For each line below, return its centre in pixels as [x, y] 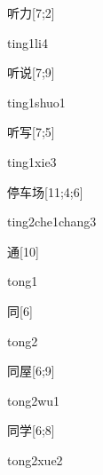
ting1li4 [28, 42]
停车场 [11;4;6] [45, 191]
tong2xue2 [35, 459]
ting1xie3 [32, 161]
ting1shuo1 [36, 102]
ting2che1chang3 [52, 222]
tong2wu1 [34, 400]
